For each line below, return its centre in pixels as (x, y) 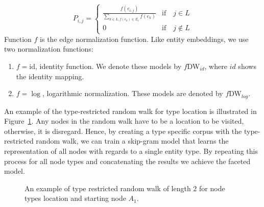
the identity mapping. (50, 76)
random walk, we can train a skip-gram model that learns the (132, 141)
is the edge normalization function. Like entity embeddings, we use (144, 39)
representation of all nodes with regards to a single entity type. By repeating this (131, 151)
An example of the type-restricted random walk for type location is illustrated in (130, 111)
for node (212, 188)
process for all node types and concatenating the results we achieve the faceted (127, 161)
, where (216, 66)
